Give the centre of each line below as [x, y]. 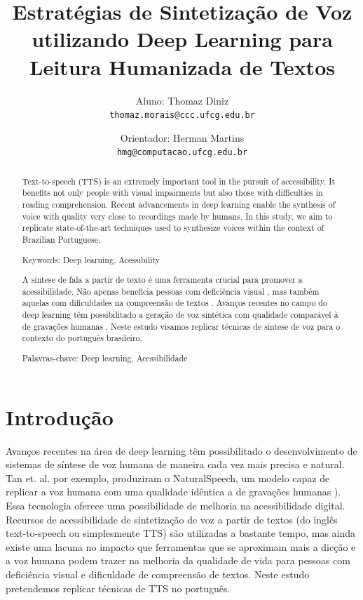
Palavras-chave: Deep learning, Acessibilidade [105, 358]
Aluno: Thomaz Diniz [182, 100]
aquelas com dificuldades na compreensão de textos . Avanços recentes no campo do [174, 303]
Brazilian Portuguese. [61, 240]
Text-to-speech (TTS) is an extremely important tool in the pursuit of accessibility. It [179, 181]
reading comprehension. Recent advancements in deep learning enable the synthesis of [179, 205]
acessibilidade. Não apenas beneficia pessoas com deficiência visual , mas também [171, 291]
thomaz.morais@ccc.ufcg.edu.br [182, 115]
